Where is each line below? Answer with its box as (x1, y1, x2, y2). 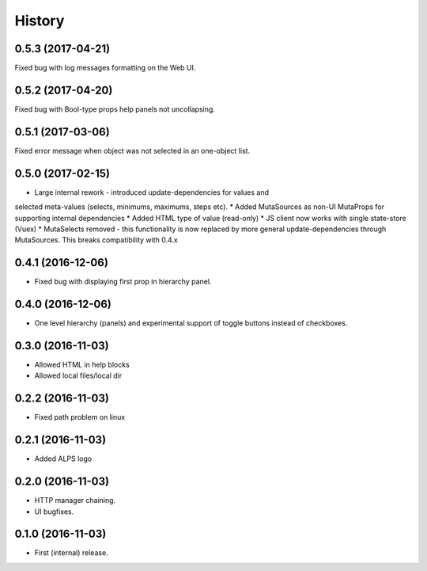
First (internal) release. (34, 548, 108, 558)
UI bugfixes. (34, 507, 74, 516)
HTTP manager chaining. (34, 496, 116, 505)
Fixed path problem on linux (34, 413, 126, 422)
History (14, 12, 65, 29)
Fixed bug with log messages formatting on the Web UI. (14, 63, 196, 73)
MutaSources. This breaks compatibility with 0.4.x (14, 235, 178, 245)
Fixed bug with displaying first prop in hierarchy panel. (34, 277, 212, 287)
